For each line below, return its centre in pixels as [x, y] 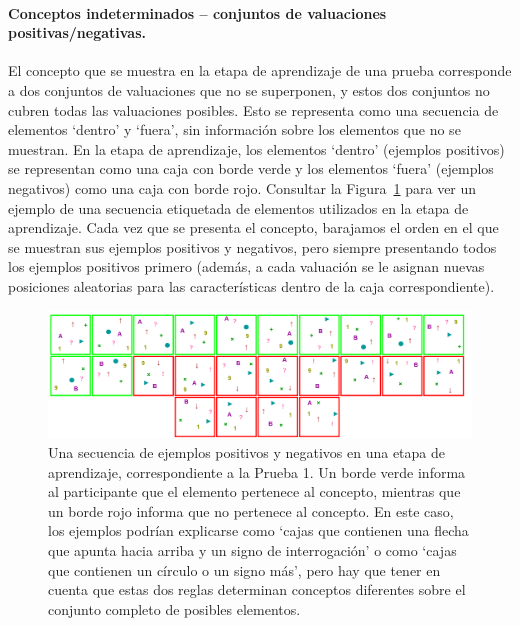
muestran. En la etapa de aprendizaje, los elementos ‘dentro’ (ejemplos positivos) [256, 148]
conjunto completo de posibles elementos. [174, 608]
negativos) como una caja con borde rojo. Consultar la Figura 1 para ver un [242, 187]
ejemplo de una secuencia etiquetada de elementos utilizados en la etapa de [238, 207]
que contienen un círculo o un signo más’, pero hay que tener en [244, 569]
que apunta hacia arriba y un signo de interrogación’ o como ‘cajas [252, 550]
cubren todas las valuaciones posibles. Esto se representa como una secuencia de [253, 109]
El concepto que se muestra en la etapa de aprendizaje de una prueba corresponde [260, 70]
